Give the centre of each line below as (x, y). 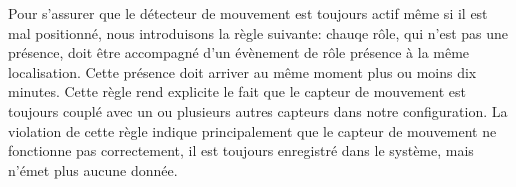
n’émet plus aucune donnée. (93, 169)
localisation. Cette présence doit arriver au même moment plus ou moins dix (242, 71)
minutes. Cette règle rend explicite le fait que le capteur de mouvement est (237, 91)
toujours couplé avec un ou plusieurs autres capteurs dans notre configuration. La (258, 110)
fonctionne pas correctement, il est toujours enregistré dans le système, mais (241, 150)
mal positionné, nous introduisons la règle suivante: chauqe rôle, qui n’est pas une (258, 32)
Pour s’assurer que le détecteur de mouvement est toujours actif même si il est (248, 13)
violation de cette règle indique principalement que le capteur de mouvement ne (252, 130)
